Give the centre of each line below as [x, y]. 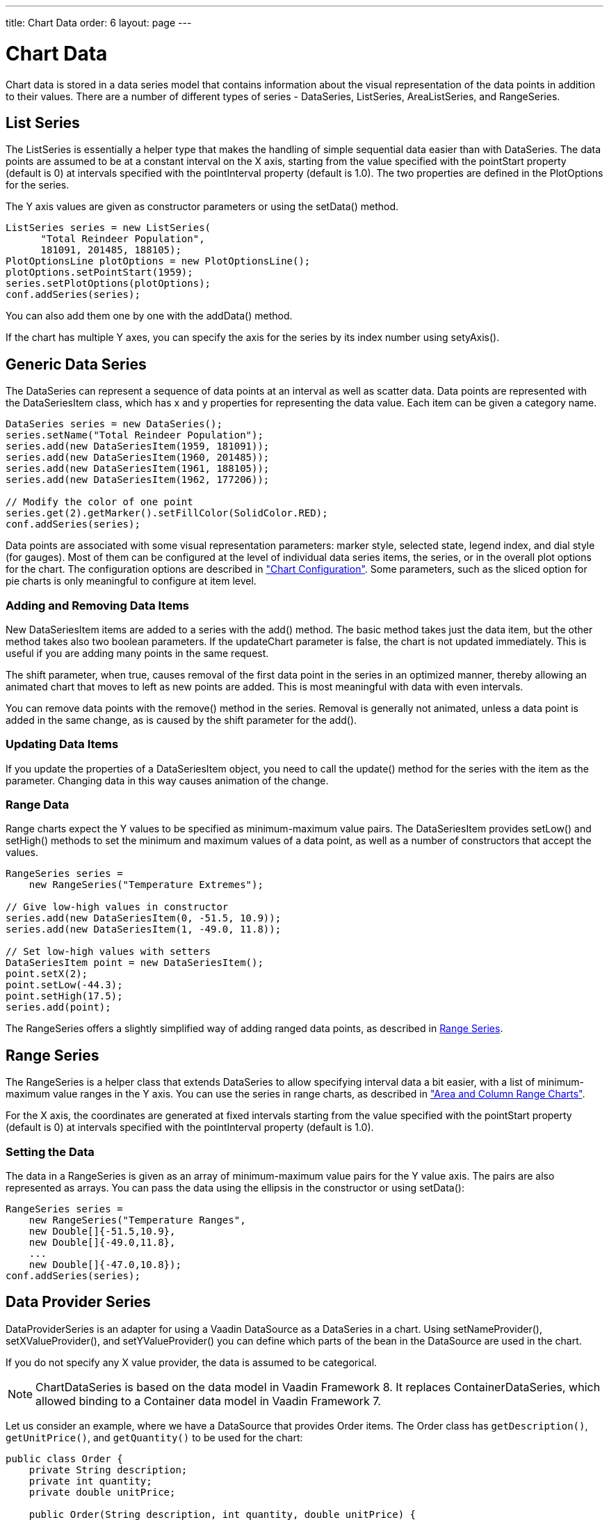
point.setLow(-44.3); [64, 985]
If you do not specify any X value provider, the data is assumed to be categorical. [192, 1362]
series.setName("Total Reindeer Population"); [135, 435]
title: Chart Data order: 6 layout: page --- [99, 23]
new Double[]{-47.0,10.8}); [105, 1265]
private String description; [108, 1470]
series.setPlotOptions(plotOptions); [108, 284]
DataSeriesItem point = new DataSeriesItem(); [135, 963]
